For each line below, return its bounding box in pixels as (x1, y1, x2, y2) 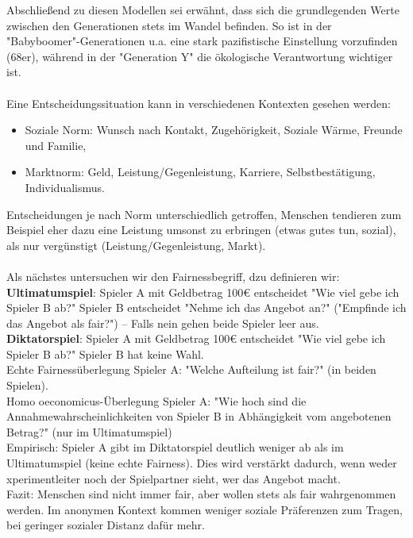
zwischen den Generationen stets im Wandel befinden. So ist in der (6, 17, 332, 33)
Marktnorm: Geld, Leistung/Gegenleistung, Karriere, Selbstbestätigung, (25, 163, 376, 180)
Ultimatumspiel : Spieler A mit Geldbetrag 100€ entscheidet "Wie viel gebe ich (6, 283, 399, 300)
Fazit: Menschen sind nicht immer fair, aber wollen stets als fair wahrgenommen (6, 486, 396, 502)
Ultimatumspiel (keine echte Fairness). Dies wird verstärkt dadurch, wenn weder (6, 455, 397, 471)
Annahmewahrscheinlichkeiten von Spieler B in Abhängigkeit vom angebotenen (6, 408, 392, 425)
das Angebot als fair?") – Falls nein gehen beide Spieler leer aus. (6, 314, 319, 331)
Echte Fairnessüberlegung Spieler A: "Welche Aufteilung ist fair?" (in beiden (6, 361, 376, 378)
